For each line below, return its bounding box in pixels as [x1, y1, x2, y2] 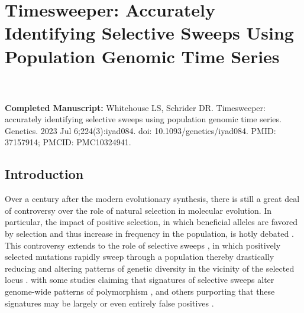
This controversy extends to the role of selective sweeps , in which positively [5, 239, 281, 251]
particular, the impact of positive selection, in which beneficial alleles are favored [5, 216, 298, 228]
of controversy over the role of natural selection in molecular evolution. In [5, 204, 272, 216]
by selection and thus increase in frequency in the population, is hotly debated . [5, 227, 294, 240]
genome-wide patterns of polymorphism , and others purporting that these [5, 285, 275, 298]
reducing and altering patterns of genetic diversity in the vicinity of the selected [5, 262, 295, 274]
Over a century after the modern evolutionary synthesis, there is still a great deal [5, 193, 300, 205]
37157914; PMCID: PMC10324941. [5, 136, 131, 148]
